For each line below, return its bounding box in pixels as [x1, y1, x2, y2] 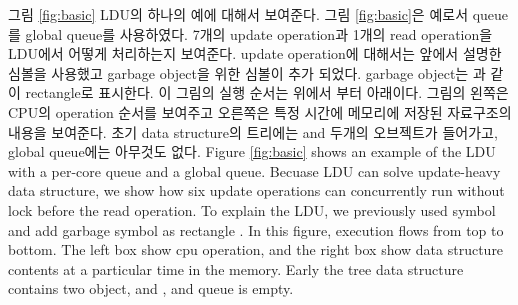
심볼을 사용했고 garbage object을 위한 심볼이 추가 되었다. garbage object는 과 [8, 62, 486, 83]
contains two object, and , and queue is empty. [8, 278, 294, 299]
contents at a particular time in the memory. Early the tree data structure [8, 258, 464, 279]
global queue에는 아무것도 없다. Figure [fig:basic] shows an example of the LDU [8, 141, 496, 162]
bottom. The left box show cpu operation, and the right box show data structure [8, 239, 504, 260]
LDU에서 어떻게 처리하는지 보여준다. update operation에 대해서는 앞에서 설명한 [8, 43, 502, 64]
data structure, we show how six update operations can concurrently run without [8, 180, 505, 201]
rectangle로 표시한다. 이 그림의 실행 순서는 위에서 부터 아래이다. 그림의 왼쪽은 [25, 82, 509, 103]
